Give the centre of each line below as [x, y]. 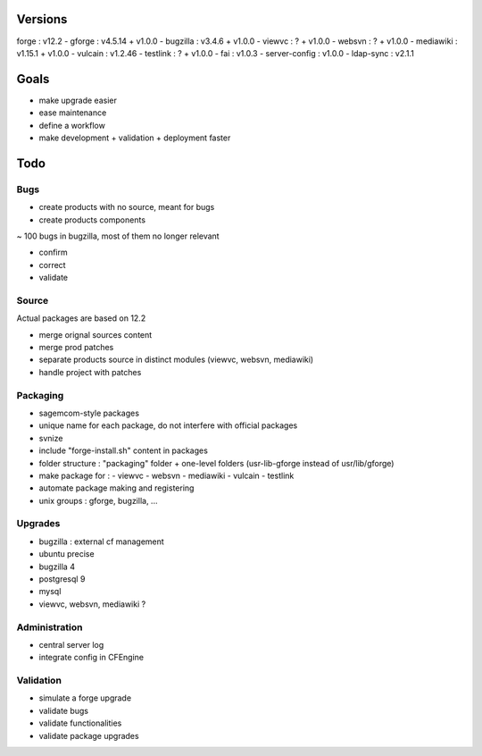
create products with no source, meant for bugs [127, 207]
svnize [51, 438]
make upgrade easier [78, 100]
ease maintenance [73, 113]
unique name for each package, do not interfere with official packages [168, 425]
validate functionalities [80, 723]
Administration [50, 627]
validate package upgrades [89, 735]
